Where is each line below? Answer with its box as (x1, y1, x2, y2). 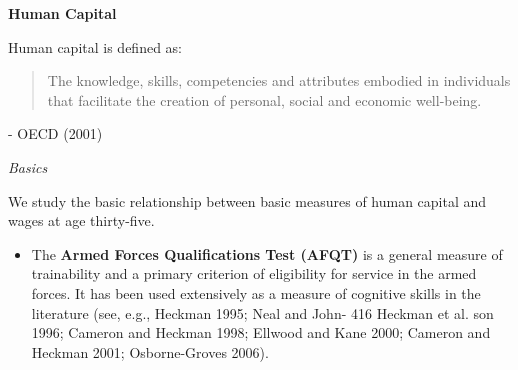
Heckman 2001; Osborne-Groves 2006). (31, 341, 269, 362)
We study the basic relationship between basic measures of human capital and (8, 190, 487, 211)
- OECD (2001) (8, 123, 103, 144)
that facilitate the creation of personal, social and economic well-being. (47, 89, 482, 110)
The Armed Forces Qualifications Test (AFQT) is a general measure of (31, 243, 503, 264)
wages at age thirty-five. (8, 210, 155, 231)
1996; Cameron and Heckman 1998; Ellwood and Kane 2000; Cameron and (31, 322, 491, 343)
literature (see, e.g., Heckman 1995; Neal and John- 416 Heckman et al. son (31, 302, 494, 323)
